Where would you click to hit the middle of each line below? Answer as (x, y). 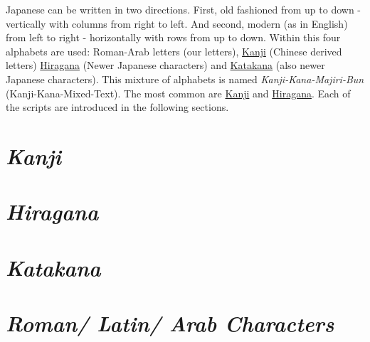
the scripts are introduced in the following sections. (117, 107)
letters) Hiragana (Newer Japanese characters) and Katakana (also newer (165, 65)
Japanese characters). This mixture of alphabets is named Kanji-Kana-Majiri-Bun (185, 79)
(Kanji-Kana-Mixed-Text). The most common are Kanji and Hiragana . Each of (178, 93)
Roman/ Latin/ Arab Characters (170, 324)
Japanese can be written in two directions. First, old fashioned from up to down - (184, 9)
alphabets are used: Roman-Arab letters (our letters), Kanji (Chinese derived (174, 51)
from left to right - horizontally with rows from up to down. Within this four (173, 37)
